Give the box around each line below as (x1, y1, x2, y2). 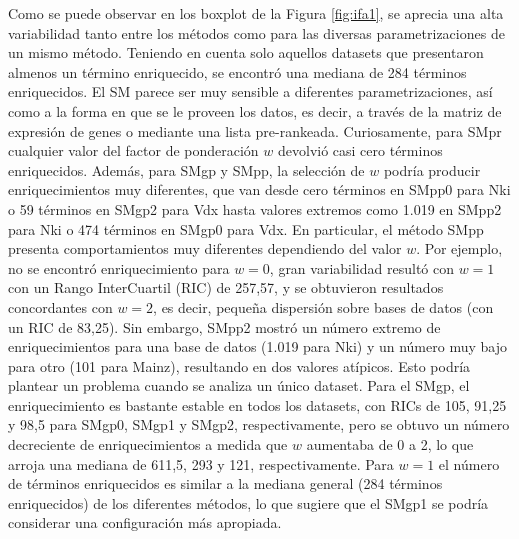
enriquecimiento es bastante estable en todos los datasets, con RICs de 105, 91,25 (8, 394, 507, 415)
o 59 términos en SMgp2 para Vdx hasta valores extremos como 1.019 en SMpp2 (8, 198, 502, 219)
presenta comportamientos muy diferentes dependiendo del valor (8, 238, 402, 259)
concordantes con (8, 296, 113, 317)
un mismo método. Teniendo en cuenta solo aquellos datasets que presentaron (8, 42, 484, 63)
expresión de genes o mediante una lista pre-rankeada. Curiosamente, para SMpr (8, 120, 502, 141)
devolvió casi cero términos (277, 140, 443, 161)
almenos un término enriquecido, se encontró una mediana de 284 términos (8, 61, 467, 82)
